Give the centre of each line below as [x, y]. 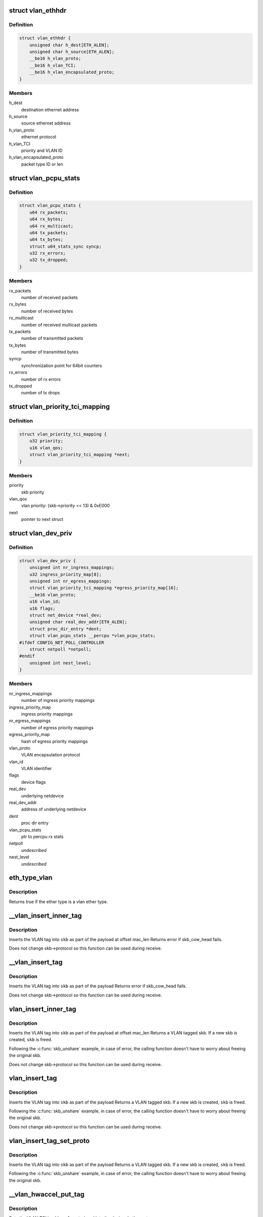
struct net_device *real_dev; [66, 615]
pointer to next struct [42, 519]
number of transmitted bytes [50, 352]
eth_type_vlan [31, 878]
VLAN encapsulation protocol [51, 755]
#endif [27, 656]
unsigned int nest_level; [60, 663]
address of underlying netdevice [54, 809]
